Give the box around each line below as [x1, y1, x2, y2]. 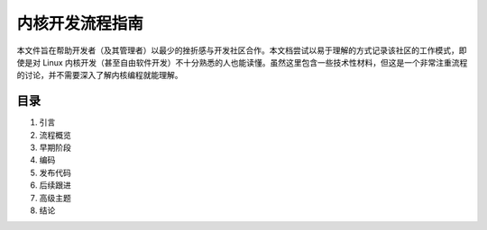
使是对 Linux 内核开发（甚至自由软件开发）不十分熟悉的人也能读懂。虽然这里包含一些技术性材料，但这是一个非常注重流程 [16, 57, 468, 67]
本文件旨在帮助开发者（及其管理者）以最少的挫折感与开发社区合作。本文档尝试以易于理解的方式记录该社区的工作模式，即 [16, 45, 467, 56]
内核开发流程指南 [16, 13, 144, 33]
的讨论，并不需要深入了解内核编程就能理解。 [16, 70, 183, 81]
